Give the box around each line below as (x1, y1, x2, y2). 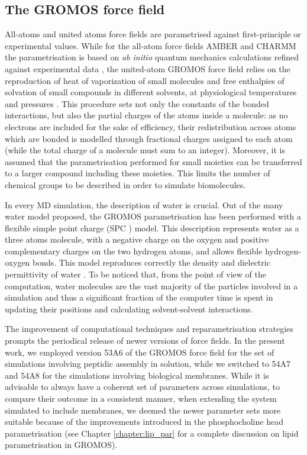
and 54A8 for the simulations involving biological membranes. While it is (5, 369, 269, 381)
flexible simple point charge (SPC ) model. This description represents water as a (5, 221, 299, 234)
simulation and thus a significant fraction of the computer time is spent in (5, 291, 273, 304)
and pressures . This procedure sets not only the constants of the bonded (5, 97, 269, 109)
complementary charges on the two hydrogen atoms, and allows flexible (5, 244, 263, 257)
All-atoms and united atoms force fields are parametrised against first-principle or (5, 28, 301, 40)
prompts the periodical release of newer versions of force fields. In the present (5, 334, 285, 347)
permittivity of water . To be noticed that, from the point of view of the (5, 268, 266, 280)
